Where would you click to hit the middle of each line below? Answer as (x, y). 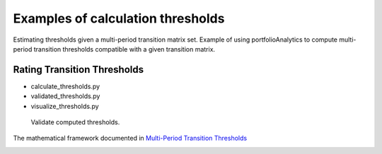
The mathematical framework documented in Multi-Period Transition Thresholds (130, 138)
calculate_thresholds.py (65, 86)
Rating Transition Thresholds (79, 70)
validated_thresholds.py (65, 96)
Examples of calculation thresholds (119, 18)
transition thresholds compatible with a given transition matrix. (125, 49)
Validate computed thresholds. (75, 122)
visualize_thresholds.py (65, 106)
